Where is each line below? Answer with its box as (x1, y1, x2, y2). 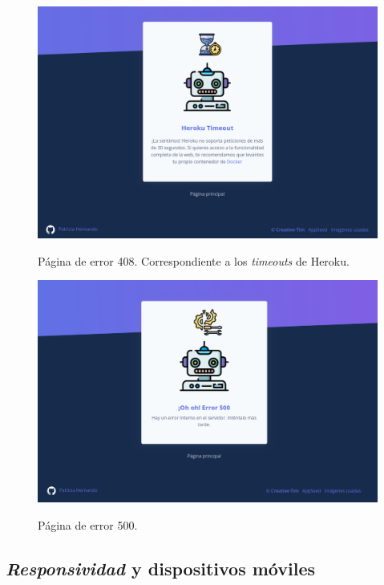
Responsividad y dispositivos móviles (6, 555, 315, 580)
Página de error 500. (38, 516, 138, 533)
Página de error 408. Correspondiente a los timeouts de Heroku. (38, 252, 350, 269)
